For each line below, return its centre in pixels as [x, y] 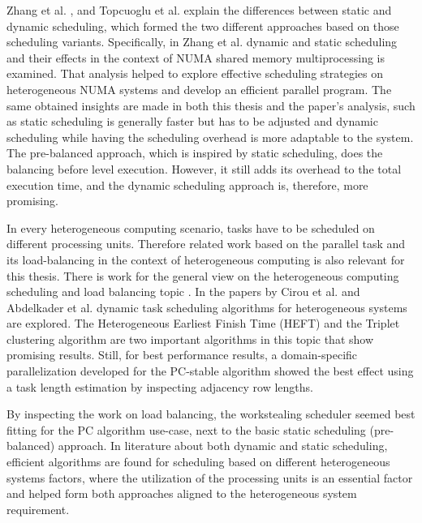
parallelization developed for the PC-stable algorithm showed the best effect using [210, 371]
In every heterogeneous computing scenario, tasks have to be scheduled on [191, 227]
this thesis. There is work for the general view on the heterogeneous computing [203, 275]
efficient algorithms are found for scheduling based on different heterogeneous [198, 462]
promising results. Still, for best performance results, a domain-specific [182, 355]
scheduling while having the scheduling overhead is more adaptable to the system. [210, 137]
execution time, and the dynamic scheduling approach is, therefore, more [187, 184]
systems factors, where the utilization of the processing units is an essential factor [210, 477]
